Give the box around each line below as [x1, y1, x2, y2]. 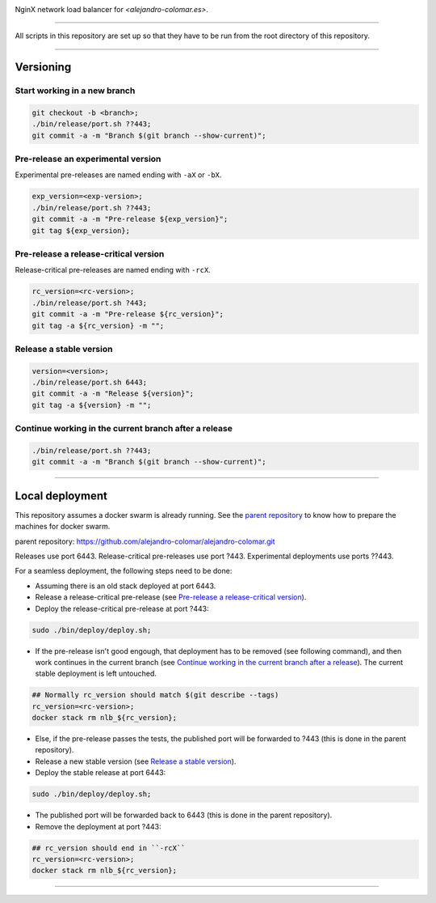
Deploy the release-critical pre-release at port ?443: [35, 604, 209, 613]
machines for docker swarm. [15, 522, 111, 532]
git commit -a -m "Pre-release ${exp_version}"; [31, 214, 228, 224]
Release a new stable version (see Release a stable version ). [35, 757, 237, 766]
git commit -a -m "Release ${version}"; [31, 389, 194, 398]
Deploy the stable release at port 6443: [35, 768, 166, 778]
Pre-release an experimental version [15, 154, 161, 165]
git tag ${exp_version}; [31, 226, 131, 235]
